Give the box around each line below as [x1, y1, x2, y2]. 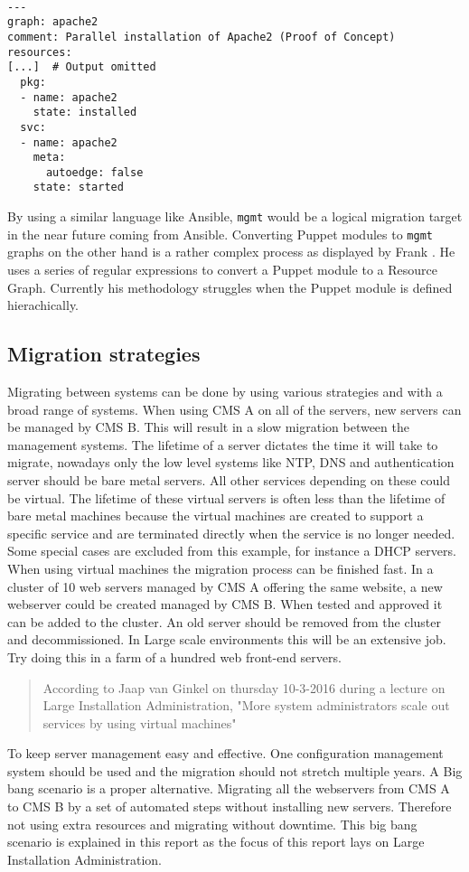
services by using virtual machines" [42, 713, 237, 732]
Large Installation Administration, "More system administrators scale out [42, 696, 450, 715]
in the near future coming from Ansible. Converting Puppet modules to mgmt [7, 224, 433, 243]
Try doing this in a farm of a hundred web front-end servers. [7, 647, 342, 666]
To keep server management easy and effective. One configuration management [7, 744, 444, 763]
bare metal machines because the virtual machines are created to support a [7, 506, 424, 525]
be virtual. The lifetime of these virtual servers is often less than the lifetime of [7, 488, 446, 507]
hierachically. [7, 295, 80, 314]
